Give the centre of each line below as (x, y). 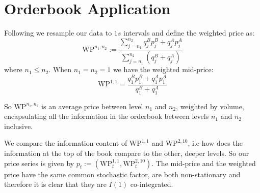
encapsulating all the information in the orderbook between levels (107, 116)
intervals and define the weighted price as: (189, 33)
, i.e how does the (215, 143)
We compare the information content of (66, 143)
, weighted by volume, (210, 106)
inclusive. (19, 126)
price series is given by (39, 163)
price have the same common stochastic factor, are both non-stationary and (122, 174)
